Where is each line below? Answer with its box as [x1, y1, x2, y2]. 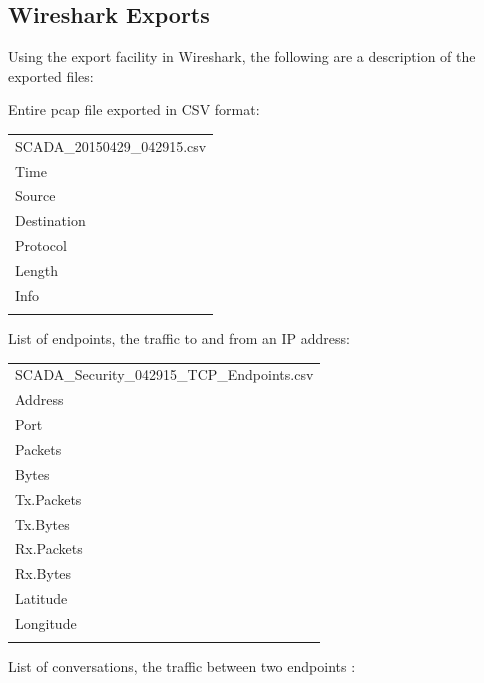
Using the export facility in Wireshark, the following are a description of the [8, 46, 476, 67]
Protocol [15, 235, 67, 256]
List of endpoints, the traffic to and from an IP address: [8, 328, 350, 349]
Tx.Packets [15, 488, 82, 509]
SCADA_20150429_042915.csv [15, 135, 207, 156]
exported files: [8, 65, 94, 86]
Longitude [15, 612, 77, 633]
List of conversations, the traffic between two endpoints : [8, 656, 356, 677]
